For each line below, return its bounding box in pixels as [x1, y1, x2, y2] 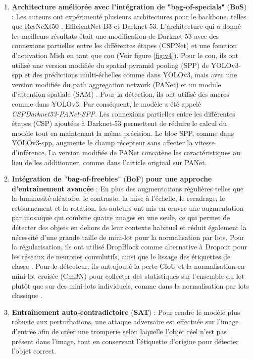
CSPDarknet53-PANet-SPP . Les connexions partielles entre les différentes [11, 108, 235, 119]
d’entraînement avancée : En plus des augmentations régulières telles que [11, 183, 244, 193]
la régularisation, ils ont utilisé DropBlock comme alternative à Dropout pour [11, 241, 247, 252]
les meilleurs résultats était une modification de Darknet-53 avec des [11, 30, 219, 41]
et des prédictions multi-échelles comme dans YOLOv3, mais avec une [24, 69, 237, 80]
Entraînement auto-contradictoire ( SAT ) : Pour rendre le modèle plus [11, 306, 240, 317]
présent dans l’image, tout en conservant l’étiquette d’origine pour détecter [11, 336, 239, 346]
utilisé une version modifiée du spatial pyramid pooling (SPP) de [11, 60, 209, 70]
